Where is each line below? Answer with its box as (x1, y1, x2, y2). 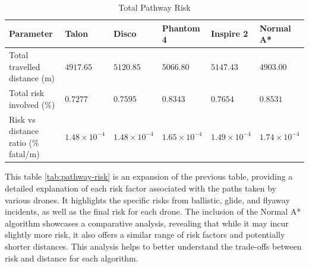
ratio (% (9, 136, 39, 148)
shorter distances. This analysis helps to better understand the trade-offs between (5, 240, 302, 252)
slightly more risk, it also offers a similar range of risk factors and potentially (5, 228, 285, 241)
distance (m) (9, 72, 55, 84)
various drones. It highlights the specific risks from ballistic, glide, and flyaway (5, 193, 290, 206)
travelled (9, 60, 40, 72)
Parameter (9, 27, 53, 40)
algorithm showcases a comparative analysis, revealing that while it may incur (5, 216, 289, 229)
